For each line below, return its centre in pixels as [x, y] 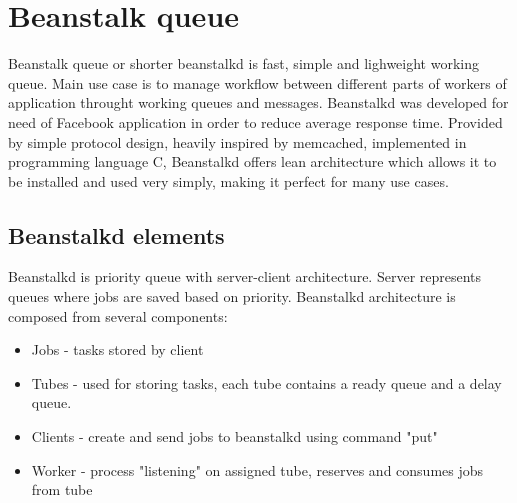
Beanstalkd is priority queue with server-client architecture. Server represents [245, 276]
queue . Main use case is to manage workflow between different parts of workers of [257, 82]
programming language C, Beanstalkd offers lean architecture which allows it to [252, 161]
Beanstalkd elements [116, 234]
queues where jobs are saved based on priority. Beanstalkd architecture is [232, 296]
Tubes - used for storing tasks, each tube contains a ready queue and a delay [266, 382]
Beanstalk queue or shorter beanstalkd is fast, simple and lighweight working [243, 63]
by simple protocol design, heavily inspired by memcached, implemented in [237, 141]
